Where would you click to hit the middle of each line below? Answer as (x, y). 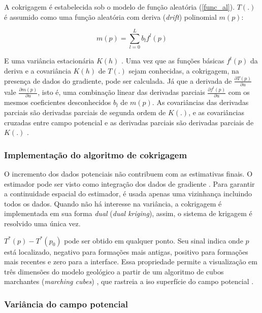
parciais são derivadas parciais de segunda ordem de (85, 112)
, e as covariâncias (217, 112)
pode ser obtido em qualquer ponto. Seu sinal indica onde (154, 240)
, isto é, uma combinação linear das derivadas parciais (121, 92)
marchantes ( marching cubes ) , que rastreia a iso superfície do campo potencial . (129, 281)
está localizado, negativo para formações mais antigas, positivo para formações (126, 251)
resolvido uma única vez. (42, 223)
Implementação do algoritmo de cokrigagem (96, 154)
